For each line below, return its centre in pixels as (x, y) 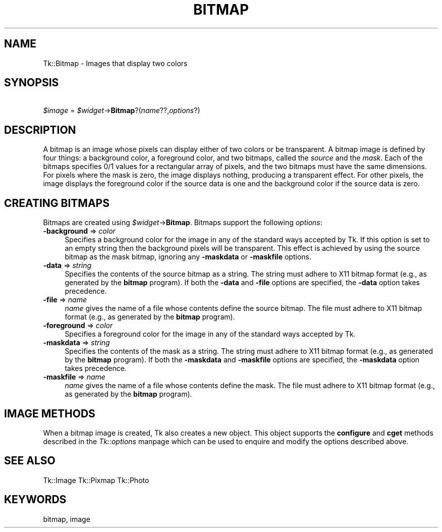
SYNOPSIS (32, 83)
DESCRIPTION (40, 130)
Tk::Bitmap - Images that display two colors (115, 63)
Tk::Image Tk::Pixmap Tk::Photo (96, 480)
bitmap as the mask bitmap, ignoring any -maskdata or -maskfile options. (188, 257)
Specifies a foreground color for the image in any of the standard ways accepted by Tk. (210, 334)
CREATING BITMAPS (57, 203)
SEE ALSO (30, 461)
